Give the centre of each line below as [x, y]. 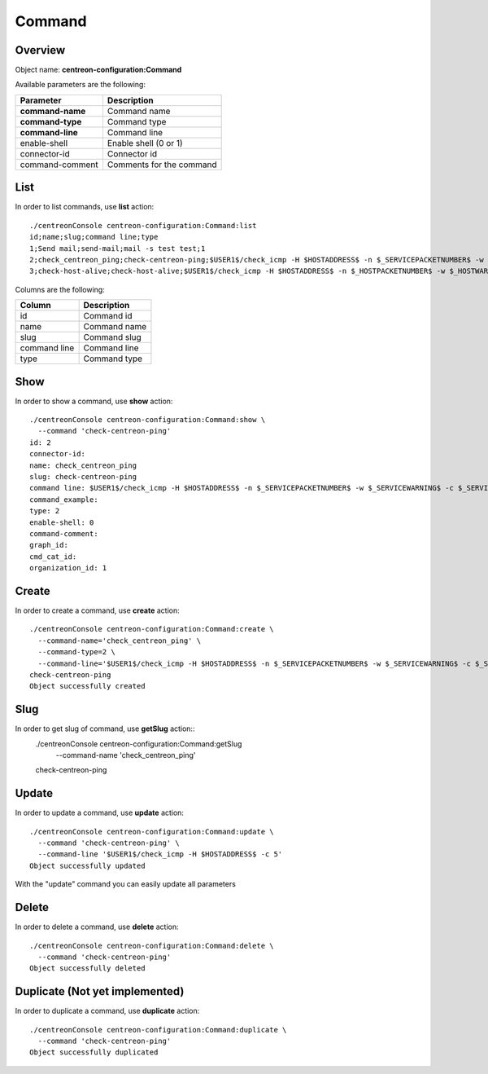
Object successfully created [87, 686]
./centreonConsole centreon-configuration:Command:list [143, 225]
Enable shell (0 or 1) [145, 143]
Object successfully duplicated [94, 1052]
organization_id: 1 [68, 568]
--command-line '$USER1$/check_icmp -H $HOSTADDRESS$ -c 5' [160, 854]
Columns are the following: [60, 289]
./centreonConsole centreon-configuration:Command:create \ [152, 629]
